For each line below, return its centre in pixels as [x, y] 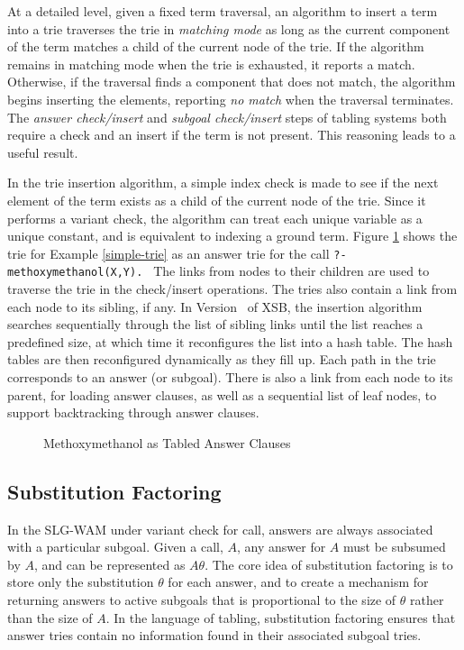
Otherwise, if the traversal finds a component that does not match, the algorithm [232, 82]
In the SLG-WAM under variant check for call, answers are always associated [220, 529]
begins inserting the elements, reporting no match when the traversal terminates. [231, 99]
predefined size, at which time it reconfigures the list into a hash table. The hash [230, 341]
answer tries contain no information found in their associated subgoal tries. [214, 635]
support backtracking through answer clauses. [133, 412]
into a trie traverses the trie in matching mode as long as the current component [229, 28]
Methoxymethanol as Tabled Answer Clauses [167, 442]
